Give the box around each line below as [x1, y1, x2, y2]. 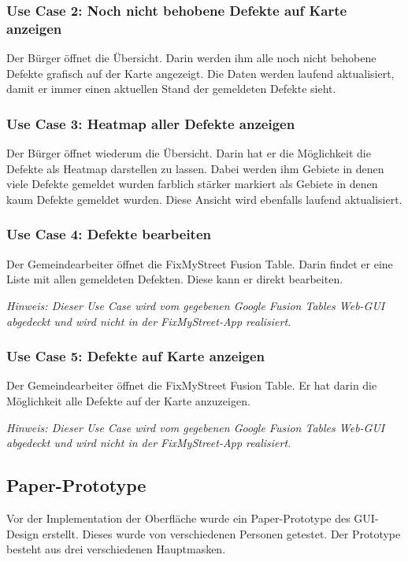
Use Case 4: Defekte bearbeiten [6, 224, 211, 244]
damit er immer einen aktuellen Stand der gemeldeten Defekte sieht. [6, 80, 336, 97]
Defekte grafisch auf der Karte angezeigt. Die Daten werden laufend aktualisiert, [6, 65, 395, 81]
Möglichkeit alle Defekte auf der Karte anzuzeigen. [6, 392, 250, 409]
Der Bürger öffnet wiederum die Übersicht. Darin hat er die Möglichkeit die [6, 145, 371, 161]
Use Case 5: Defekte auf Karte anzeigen [6, 346, 265, 366]
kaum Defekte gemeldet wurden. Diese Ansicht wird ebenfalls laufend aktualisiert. [6, 190, 402, 207]
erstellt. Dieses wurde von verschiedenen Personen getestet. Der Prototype [42, 525, 401, 542]
